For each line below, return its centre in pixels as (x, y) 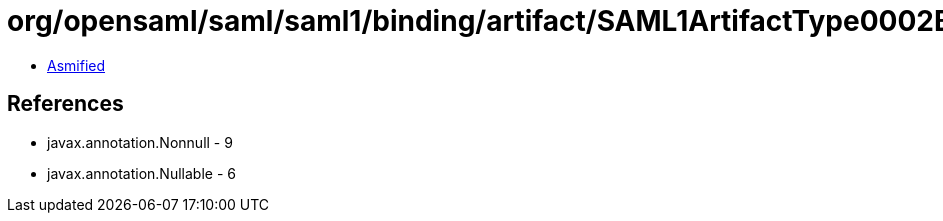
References (65, 104)
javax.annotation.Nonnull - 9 (140, 142)
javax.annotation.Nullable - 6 (141, 173)
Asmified (76, 65)
